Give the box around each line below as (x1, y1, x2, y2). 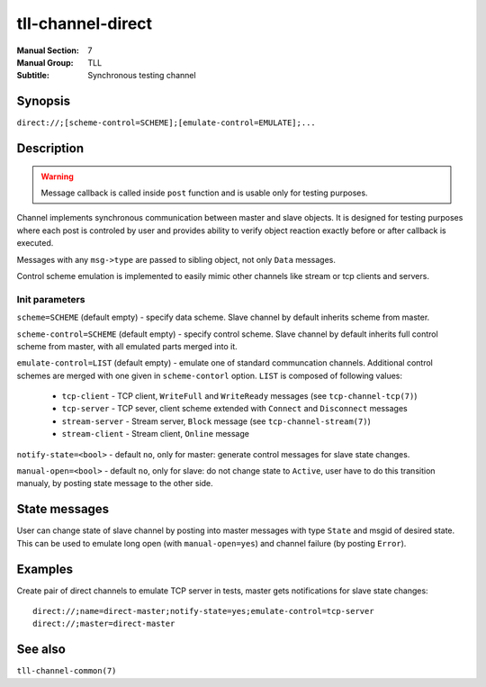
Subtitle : (16, 70, 49, 81)
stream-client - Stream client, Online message (61, 429, 249, 439)
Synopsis (16, 94, 71, 109)
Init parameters (16, 293, 85, 305)
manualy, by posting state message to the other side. (16, 478, 213, 489)
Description (16, 140, 85, 157)
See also (16, 642, 67, 657)
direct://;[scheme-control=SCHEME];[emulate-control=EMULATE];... (16, 118, 317, 128)
